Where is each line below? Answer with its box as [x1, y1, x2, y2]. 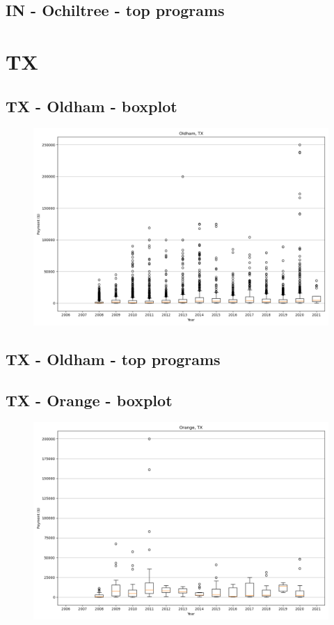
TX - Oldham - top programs [6, 348, 221, 369]
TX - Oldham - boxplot [6, 95, 177, 116]
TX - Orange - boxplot [6, 389, 173, 410]
